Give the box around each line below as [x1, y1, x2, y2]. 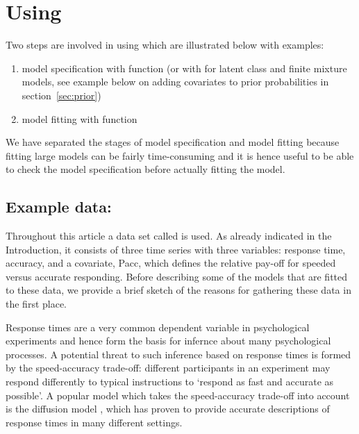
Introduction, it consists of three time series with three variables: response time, [6, 242, 346, 256]
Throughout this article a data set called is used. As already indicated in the [6, 228, 332, 243]
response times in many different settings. [6, 415, 183, 429]
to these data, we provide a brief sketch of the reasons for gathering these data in [6, 283, 351, 297]
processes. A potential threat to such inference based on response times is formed [6, 347, 351, 361]
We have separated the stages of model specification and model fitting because [6, 135, 340, 149]
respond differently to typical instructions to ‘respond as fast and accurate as [6, 374, 334, 389]
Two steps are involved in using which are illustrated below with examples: [6, 37, 324, 52]
